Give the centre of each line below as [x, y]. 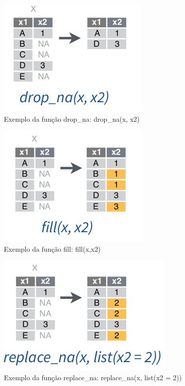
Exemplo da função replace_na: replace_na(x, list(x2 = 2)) [93, 377]
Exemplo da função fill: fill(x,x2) [52, 248]
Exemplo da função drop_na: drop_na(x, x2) [72, 119]
